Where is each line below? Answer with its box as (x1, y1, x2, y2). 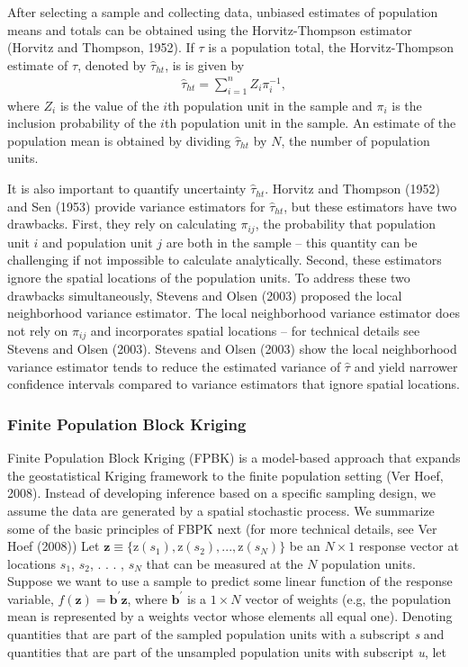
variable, (7, 589, 54, 608)
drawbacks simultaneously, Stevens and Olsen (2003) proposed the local (7, 285, 402, 304)
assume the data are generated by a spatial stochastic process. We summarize (7, 500, 435, 519)
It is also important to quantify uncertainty (7, 179, 247, 198)
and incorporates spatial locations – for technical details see (90, 320, 420, 339)
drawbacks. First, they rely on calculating (7, 214, 237, 233)
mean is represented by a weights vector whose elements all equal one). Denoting (7, 607, 453, 626)
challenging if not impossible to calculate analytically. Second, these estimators (7, 250, 442, 269)
